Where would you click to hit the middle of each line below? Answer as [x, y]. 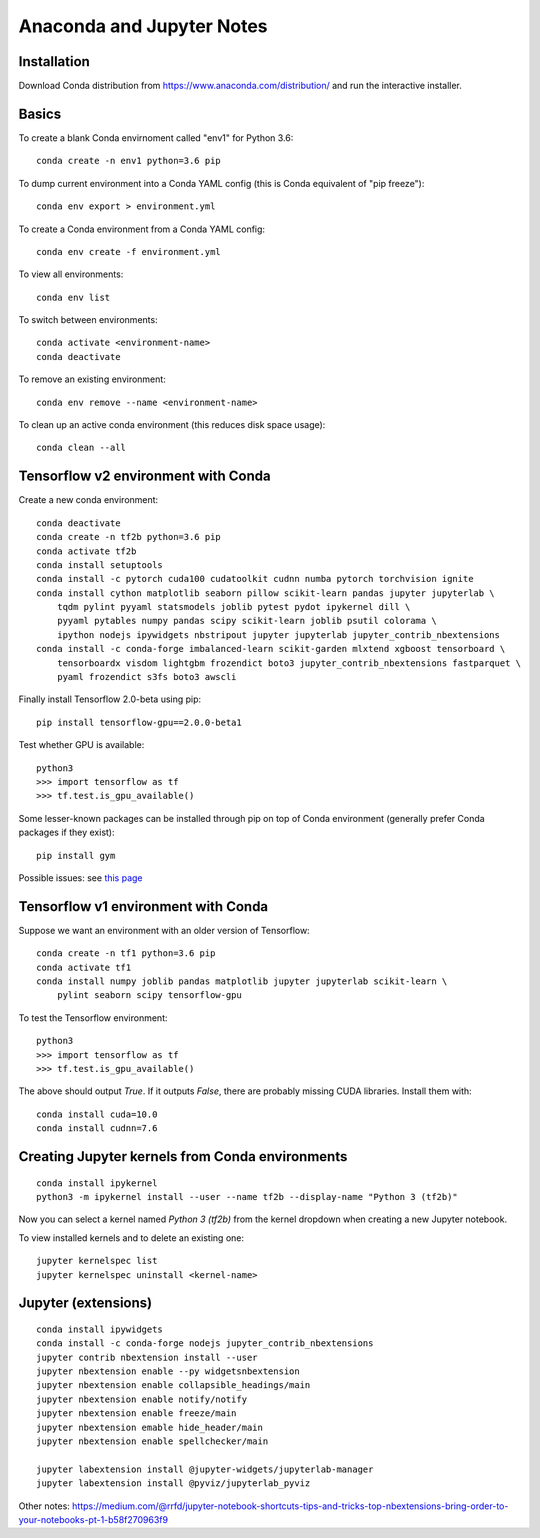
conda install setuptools [100, 564]
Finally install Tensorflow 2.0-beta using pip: [110, 699]
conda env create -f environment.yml [129, 251]
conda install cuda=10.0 [97, 1114]
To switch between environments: [88, 320]
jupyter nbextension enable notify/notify [142, 1399]
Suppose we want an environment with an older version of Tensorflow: [164, 930]
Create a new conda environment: [88, 500]
